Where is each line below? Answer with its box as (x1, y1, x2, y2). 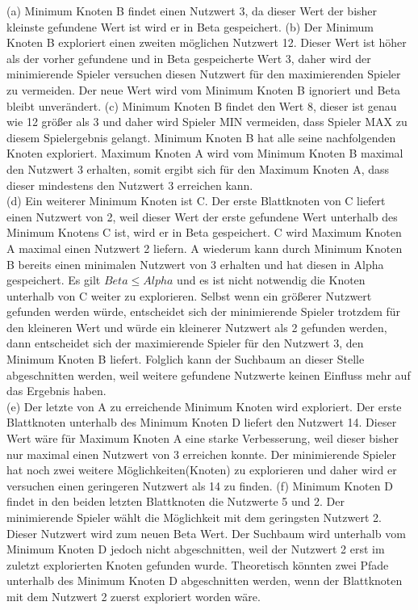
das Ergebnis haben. (6, 382, 107, 399)
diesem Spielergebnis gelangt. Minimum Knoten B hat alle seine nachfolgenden (6, 128, 396, 145)
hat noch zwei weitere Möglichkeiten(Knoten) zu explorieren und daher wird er (6, 461, 397, 478)
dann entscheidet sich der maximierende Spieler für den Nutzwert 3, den (6, 334, 364, 351)
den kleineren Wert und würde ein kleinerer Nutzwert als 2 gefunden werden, (6, 318, 387, 335)
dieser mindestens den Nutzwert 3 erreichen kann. (6, 176, 253, 193)
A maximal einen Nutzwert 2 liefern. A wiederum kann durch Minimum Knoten (6, 239, 403, 256)
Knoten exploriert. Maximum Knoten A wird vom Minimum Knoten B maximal (6, 145, 403, 162)
